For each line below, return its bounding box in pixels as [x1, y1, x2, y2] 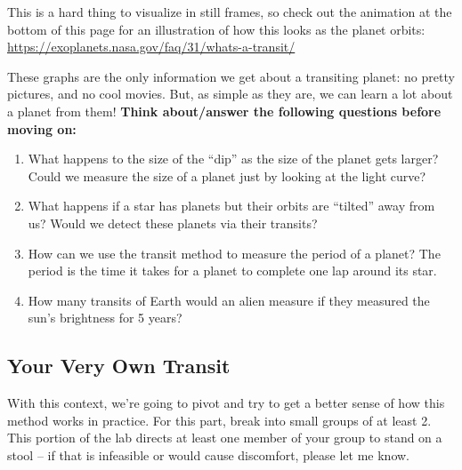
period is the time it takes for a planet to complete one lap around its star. [28, 261, 437, 280]
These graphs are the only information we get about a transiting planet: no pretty [7, 67, 455, 85]
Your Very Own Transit [7, 352, 231, 379]
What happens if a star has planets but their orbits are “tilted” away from [28, 196, 435, 215]
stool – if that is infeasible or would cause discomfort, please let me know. [7, 445, 410, 464]
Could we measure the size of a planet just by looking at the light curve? [28, 166, 426, 185]
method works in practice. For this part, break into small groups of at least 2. [7, 410, 432, 429]
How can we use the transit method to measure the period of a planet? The [28, 243, 441, 262]
